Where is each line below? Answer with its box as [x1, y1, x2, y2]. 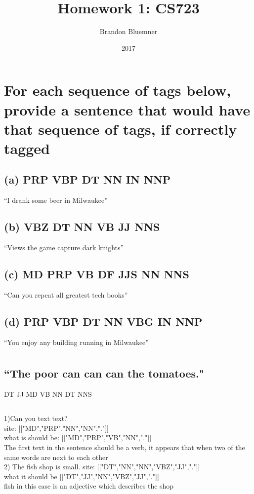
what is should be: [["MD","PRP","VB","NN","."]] [4, 432, 152, 443]
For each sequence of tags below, [4, 80, 231, 100]
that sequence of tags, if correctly [4, 118, 237, 139]
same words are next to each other [4, 452, 108, 462]
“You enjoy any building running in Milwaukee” [4, 337, 149, 347]
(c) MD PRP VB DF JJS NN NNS [4, 266, 189, 282]
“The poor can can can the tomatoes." [4, 366, 204, 381]
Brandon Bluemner [99, 26, 158, 37]
